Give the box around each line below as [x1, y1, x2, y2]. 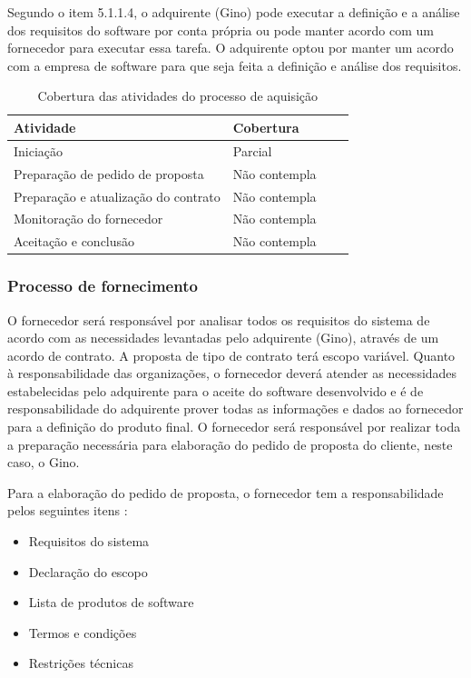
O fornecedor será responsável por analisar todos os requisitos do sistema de [7, 310, 430, 329]
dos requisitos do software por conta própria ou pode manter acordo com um [7, 20, 434, 39]
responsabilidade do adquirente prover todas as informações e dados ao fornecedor [7, 399, 464, 418]
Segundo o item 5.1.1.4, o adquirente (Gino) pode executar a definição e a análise [7, 3, 460, 21]
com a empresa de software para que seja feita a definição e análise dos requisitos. [7, 55, 462, 75]
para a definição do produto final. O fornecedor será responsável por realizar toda [7, 417, 461, 436]
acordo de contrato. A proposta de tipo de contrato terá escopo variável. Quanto [7, 345, 456, 364]
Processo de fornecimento [7, 274, 198, 297]
